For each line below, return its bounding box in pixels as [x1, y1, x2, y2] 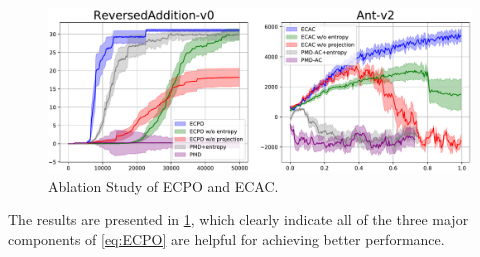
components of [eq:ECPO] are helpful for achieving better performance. [8, 228, 445, 249]
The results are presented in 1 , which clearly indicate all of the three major [8, 209, 469, 230]
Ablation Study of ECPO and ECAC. [48, 175, 279, 196]
